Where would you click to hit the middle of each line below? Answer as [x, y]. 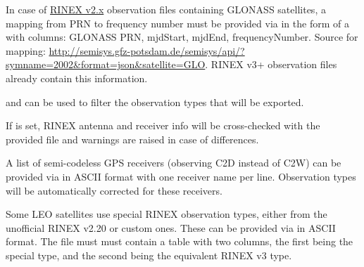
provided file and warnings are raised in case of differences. [132, 139]
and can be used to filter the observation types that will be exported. [155, 102]
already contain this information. [77, 78]
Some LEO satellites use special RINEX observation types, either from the [167, 214]
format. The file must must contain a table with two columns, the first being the [180, 241]
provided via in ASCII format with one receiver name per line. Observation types [181, 176]
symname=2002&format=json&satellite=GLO [106, 64]
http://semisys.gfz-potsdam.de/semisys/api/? [147, 50]
